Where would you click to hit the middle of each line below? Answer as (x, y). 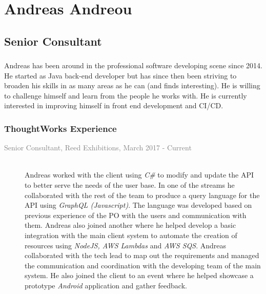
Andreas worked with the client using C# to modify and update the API (139, 175)
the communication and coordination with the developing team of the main (143, 265)
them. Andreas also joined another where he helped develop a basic (130, 225)
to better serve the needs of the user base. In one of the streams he (130, 185)
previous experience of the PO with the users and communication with (136, 215)
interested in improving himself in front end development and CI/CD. (114, 105)
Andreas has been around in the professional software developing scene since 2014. (133, 65)
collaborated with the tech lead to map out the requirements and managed (142, 255)
